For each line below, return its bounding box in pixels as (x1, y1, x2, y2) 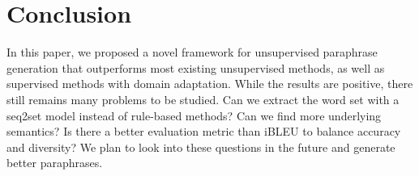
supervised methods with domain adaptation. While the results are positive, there (6, 75, 413, 92)
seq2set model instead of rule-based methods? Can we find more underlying (6, 107, 382, 124)
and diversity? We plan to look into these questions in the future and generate (6, 138, 395, 155)
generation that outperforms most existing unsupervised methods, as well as (6, 59, 385, 76)
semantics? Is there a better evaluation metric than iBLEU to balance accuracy (6, 123, 401, 140)
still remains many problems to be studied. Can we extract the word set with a (6, 90, 400, 107)
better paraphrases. (6, 154, 103, 171)
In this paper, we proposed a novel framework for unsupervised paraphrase (6, 44, 378, 61)
